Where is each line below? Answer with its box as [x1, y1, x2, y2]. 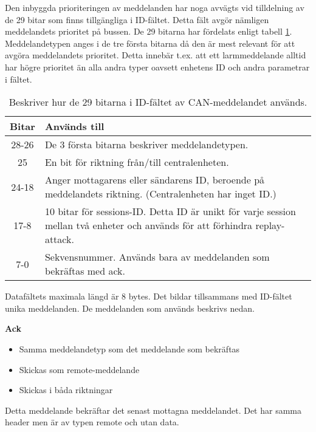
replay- [255, 218, 285, 233]
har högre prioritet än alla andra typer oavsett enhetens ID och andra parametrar [5, 60, 310, 73]
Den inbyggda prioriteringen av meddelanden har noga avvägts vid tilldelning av [5, 1, 304, 13]
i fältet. [5, 72, 32, 85]
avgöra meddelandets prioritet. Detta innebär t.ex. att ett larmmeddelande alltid [5, 49, 306, 61]
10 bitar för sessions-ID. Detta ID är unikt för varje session [44, 204, 296, 219]
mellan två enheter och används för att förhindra [44, 218, 253, 233]
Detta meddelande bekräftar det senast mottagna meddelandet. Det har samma [5, 403, 301, 416]
